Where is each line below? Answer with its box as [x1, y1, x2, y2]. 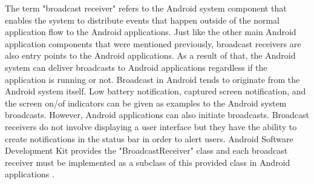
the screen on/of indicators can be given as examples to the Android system [5, 96, 287, 109]
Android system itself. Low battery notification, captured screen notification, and [5, 85, 306, 97]
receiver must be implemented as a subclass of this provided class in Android [5, 156, 290, 168]
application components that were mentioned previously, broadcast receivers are [5, 37, 301, 50]
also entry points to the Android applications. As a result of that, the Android [5, 49, 296, 62]
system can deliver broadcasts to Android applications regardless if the [5, 61, 267, 73]
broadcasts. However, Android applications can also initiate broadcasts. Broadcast [5, 108, 309, 121]
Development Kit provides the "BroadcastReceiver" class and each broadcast [5, 144, 288, 157]
